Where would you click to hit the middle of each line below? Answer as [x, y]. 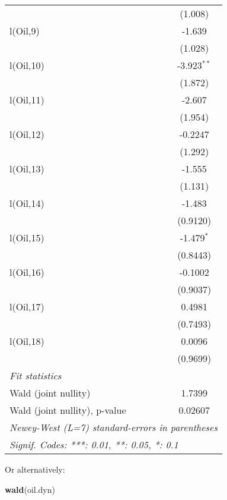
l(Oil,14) [27, 203]
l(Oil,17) [27, 306]
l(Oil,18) [27, 341]
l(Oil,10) [27, 65]
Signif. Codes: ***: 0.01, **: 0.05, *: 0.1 [94, 444]
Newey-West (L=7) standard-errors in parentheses [113, 427]
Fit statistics [36, 375]
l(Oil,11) [27, 100]
